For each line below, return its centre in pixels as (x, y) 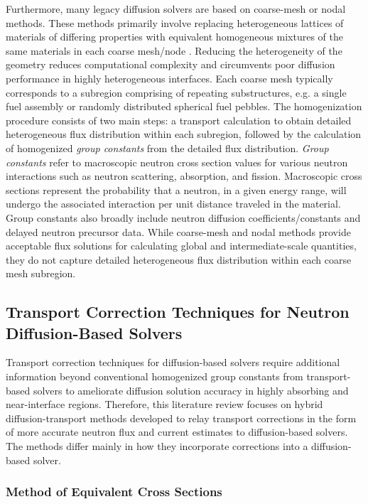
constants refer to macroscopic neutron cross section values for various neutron (177, 162)
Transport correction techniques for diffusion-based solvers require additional (173, 362)
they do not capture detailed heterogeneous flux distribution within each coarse (179, 259)
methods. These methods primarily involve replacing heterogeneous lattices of (175, 22)
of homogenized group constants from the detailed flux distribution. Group (167, 148)
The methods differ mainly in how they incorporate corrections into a (157, 446)
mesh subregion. (41, 273)
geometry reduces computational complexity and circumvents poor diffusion (171, 64)
